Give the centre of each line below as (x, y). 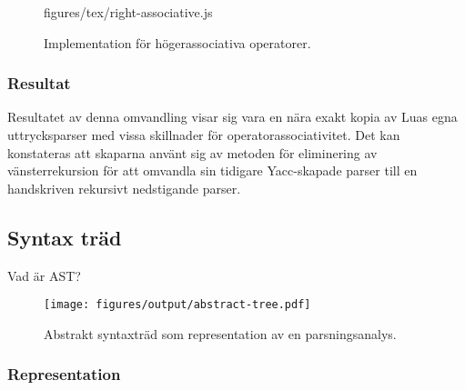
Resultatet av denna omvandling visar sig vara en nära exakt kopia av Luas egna (232, 117)
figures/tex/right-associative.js (128, 12)
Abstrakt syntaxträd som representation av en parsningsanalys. (220, 333)
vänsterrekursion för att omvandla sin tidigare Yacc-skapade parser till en (212, 170)
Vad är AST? (44, 275)
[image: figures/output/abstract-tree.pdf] (177, 305)
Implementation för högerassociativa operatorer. (177, 42)
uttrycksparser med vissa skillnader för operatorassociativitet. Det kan (204, 135)
